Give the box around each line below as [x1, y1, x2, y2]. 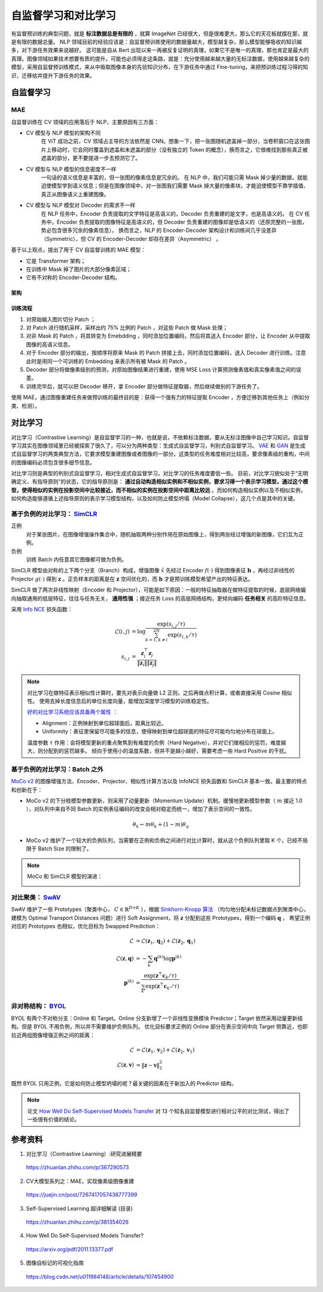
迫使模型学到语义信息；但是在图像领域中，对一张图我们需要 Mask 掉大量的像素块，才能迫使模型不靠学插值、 [41, 182, 309, 189]
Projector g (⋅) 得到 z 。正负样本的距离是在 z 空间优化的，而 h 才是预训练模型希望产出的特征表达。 [11, 575, 254, 582]
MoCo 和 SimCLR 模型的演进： [27, 873, 103, 880]
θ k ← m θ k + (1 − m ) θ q [132, 821, 190, 829]
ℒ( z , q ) [115, 955, 134, 962]
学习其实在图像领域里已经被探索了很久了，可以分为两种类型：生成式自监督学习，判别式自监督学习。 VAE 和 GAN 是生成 [11, 442, 306, 449]
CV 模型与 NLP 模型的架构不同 [26, 129, 101, 137]
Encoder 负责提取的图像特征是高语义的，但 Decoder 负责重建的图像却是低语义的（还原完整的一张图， [56, 218, 307, 225]
